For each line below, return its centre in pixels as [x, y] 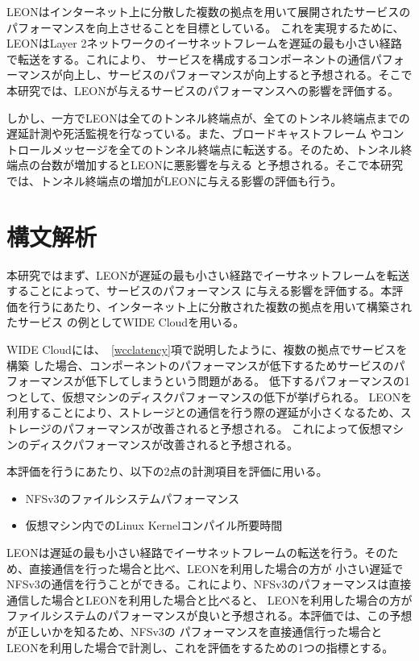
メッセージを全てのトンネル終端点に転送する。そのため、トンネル [226, 149]
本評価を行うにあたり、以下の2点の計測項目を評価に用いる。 [167, 471]
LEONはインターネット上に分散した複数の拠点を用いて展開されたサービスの [209, 11]
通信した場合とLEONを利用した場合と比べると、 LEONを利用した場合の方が [209, 599]
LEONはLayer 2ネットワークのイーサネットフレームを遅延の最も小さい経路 [204, 43]
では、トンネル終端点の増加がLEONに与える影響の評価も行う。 [174, 180]
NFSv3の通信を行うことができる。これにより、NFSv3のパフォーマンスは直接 [209, 584]
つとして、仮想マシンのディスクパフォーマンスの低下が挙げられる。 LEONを [209, 396]
